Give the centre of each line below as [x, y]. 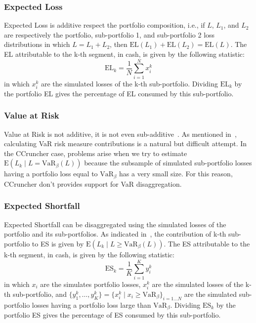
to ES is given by [58, 243]
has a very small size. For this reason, [176, 174]
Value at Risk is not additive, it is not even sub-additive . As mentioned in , [120, 134]
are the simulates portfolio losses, [90, 284]
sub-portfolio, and [40, 294]
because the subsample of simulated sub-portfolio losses [168, 163]
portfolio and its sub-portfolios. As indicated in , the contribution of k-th [115, 234]
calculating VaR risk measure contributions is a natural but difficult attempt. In [126, 143]
